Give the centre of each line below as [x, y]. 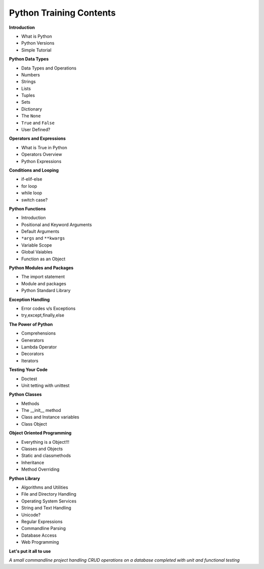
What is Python [37, 36]
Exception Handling [29, 299]
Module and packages [44, 283]
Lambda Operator [39, 347]
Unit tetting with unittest [45, 385]
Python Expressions [41, 161]
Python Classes [25, 394]
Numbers [31, 75]
